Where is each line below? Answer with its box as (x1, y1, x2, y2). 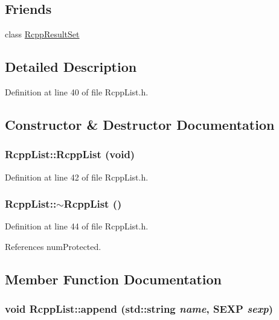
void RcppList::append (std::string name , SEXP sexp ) (5, 301, 273, 316)
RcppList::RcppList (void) (5, 147, 135, 162)
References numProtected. (5, 240, 101, 252)
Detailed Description (5, 57, 137, 76)
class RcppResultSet (5, 28, 80, 40)
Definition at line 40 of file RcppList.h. (5, 86, 149, 98)
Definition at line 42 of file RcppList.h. (5, 170, 149, 183)
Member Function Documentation (5, 269, 222, 288)
